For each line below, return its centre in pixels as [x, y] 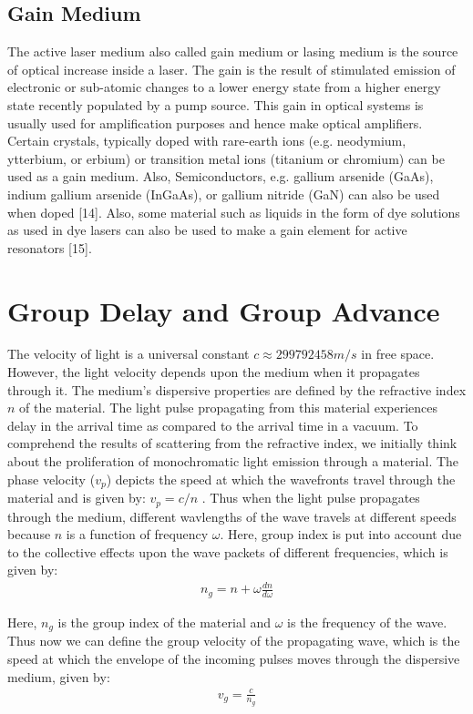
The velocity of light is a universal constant [129, 354]
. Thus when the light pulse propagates [311, 498]
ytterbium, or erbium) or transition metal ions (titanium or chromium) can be [226, 158]
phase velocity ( [51, 479]
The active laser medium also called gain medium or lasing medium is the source [233, 51]
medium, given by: [59, 676]
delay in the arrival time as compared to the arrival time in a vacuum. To [213, 425]
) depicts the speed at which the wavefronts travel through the [281, 479]
